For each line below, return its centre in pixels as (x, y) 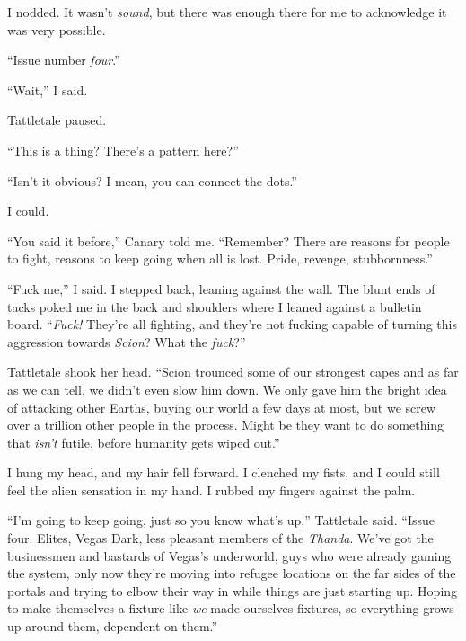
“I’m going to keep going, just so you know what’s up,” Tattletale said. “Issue (221, 520)
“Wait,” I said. (48, 89)
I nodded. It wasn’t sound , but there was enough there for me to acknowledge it (227, 12)
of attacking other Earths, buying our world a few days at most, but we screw (222, 407)
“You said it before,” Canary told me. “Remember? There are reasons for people (229, 240)
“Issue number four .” (64, 60)
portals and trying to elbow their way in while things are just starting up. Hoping (233, 590)
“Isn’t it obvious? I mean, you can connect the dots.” (152, 180)
